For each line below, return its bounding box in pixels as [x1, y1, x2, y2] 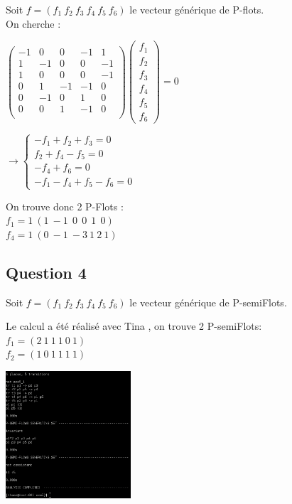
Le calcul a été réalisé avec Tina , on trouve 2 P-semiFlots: [6, 318, 262, 333]
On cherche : [6, 16, 61, 31]
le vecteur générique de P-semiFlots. [129, 294, 287, 309]
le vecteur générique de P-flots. [129, 2, 264, 16]
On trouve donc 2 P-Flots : [6, 198, 124, 213]
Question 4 [6, 261, 87, 283]
